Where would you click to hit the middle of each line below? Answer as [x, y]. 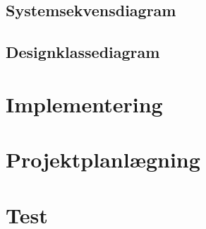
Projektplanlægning [103, 159]
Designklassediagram [83, 52]
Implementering [84, 104]
